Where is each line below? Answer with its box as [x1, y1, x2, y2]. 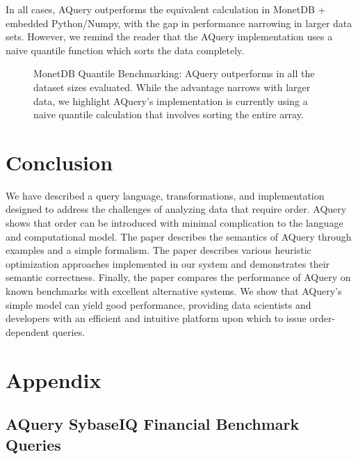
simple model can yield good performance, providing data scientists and [6, 297, 311, 312]
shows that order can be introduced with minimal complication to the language [6, 216, 343, 230]
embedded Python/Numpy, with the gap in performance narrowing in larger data [6, 15, 352, 30]
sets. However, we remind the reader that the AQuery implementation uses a [6, 29, 333, 44]
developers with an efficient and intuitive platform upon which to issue [6, 311, 307, 325]
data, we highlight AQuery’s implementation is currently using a [33, 93, 308, 108]
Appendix [6, 365, 101, 394]
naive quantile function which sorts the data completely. [6, 42, 245, 57]
